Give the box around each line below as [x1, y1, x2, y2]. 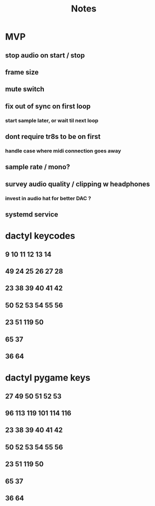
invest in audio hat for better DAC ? [5, 194, 91, 201]
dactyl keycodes [5, 230, 76, 241]
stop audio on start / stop [5, 51, 85, 59]
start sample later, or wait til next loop [5, 117, 99, 124]
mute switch [5, 85, 45, 93]
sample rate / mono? [5, 163, 70, 171]
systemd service [5, 210, 58, 219]
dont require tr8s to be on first [5, 132, 101, 141]
